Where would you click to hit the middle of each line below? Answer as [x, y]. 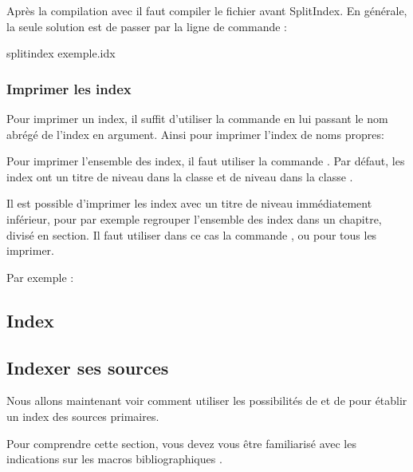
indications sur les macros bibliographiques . [114, 459]
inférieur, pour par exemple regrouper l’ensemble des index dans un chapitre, [194, 218]
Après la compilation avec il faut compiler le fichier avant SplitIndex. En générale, [207, 10]
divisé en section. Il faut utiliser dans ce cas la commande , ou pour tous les [192, 234]
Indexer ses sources [88, 367]
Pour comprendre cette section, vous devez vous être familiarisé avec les [181, 443]
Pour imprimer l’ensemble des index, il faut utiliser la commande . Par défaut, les [206, 161]
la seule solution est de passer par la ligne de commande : [147, 26]
